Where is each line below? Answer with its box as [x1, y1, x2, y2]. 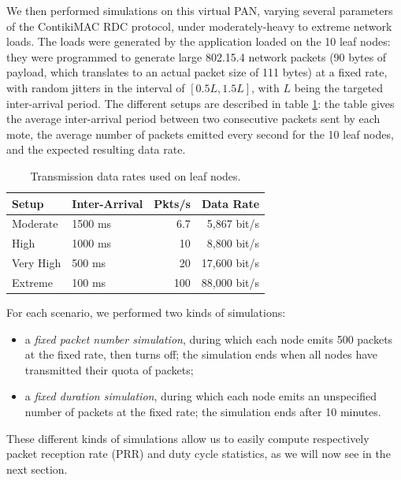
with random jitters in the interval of [6, 79, 185, 95]
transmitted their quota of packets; [24, 361, 194, 378]
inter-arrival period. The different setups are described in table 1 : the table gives [6, 95, 395, 111]
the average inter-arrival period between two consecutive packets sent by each [6, 110, 381, 127]
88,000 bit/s [201, 273, 260, 290]
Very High [12, 255, 61, 271]
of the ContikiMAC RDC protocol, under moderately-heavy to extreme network [6, 17, 392, 34]
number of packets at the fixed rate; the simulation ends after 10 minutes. [24, 403, 381, 419]
